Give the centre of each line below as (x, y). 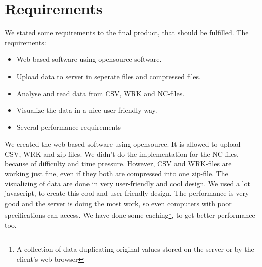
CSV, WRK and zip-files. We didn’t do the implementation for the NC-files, (122, 153)
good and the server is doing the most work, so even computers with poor (118, 203)
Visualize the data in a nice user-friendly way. (87, 110)
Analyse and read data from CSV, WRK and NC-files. (100, 93)
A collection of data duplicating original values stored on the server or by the (135, 249)
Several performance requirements (68, 127)
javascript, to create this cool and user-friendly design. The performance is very (127, 193)
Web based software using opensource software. (89, 59)
